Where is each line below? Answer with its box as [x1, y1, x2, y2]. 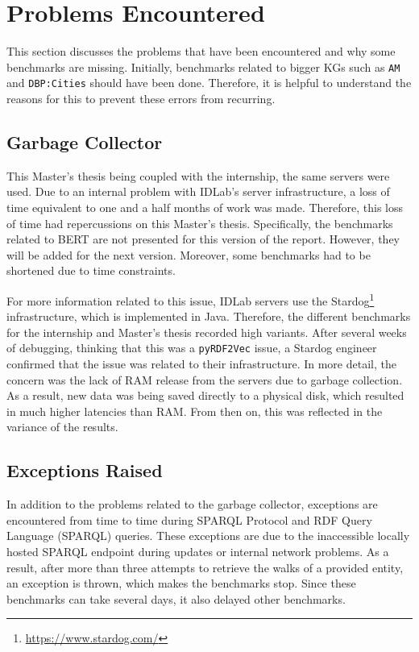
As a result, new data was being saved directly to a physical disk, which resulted [6, 387, 404, 404]
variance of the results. [6, 418, 118, 435]
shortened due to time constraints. [6, 262, 176, 279]
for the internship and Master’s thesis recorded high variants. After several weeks [6, 323, 407, 340]
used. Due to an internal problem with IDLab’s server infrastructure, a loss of [6, 183, 390, 200]
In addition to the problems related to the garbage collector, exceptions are [6, 496, 378, 513]
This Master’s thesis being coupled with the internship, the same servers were [6, 167, 390, 184]
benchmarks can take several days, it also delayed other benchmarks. [6, 590, 346, 607]
